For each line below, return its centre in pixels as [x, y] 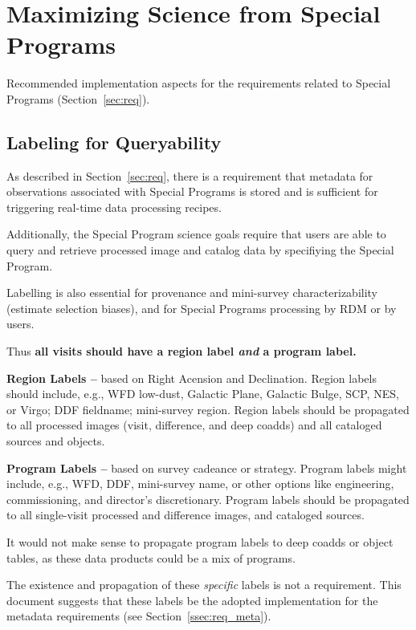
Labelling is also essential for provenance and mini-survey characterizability [192, 293]
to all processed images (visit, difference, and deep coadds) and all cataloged [194, 425]
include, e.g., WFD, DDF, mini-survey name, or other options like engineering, [200, 484]
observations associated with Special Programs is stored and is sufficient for [192, 191]
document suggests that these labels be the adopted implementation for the [192, 600]
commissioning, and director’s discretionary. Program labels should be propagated [208, 499]
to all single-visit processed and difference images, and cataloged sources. [186, 515]
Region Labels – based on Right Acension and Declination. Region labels [192, 378]
